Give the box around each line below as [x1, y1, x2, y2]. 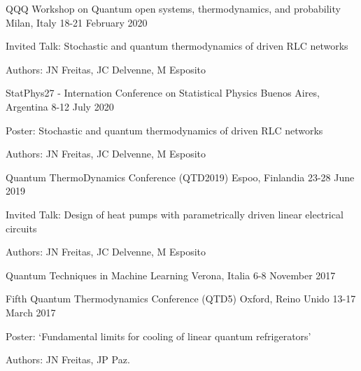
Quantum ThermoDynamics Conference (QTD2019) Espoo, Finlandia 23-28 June [6, 169, 355, 184]
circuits [6, 220, 37, 235]
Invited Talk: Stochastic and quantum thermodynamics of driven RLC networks [6, 38, 348, 53]
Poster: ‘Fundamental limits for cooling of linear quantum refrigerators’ [6, 328, 311, 343]
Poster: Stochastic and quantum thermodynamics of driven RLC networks [6, 122, 323, 137]
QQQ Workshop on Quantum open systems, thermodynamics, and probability [6, 1, 341, 15]
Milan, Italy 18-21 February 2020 [6, 15, 148, 29]
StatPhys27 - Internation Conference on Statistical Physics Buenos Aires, [6, 85, 320, 100]
